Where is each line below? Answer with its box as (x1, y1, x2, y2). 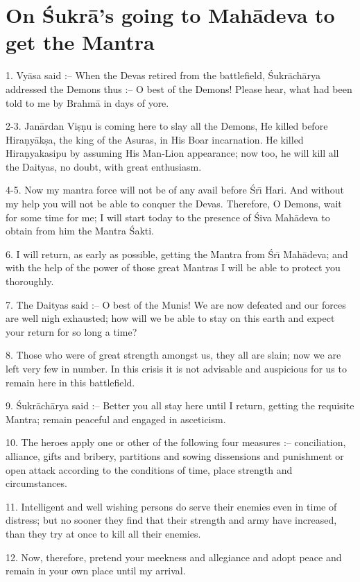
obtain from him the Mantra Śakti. (6, 223, 155, 238)
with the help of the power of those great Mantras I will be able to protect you (6, 260, 341, 275)
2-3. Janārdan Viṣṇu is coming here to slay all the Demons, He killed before (6, 119, 328, 133)
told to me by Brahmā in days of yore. (6, 95, 169, 110)
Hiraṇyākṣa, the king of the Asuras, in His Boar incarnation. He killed (6, 132, 304, 146)
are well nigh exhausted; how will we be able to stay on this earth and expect (6, 311, 335, 325)
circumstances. (6, 476, 67, 490)
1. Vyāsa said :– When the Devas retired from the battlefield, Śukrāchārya (6, 68, 321, 83)
